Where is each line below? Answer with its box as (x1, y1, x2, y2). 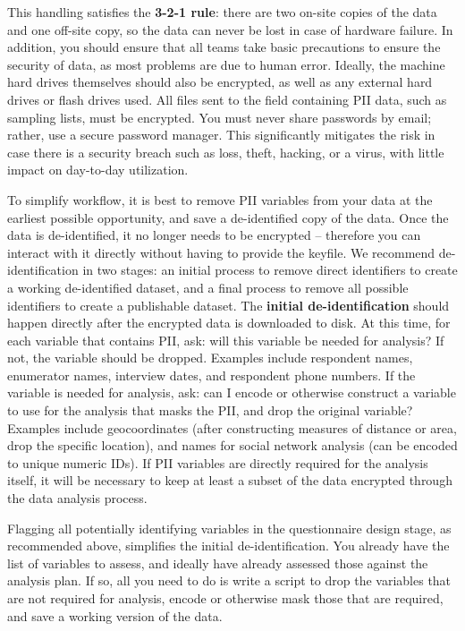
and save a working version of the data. (7, 606, 223, 625)
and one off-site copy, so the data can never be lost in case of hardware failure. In (7, 20, 453, 38)
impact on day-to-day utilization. (7, 160, 189, 179)
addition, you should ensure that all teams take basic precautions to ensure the (7, 38, 441, 56)
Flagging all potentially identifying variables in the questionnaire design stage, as (7, 518, 452, 537)
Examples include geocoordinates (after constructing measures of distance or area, (7, 418, 457, 437)
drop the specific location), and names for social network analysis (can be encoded (7, 436, 458, 455)
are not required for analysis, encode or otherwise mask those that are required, (7, 589, 444, 607)
